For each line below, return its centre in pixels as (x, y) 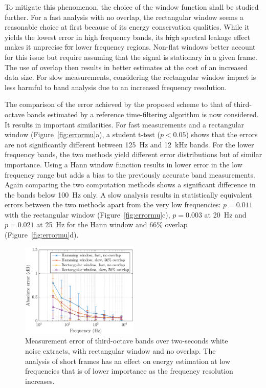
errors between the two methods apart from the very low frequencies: (113, 204)
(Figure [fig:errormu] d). (42, 235)
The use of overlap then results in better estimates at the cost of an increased (126, 67)
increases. (40, 381)
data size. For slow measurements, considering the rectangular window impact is (130, 77)
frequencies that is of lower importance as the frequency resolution (129, 371)
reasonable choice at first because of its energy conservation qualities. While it (127, 27)
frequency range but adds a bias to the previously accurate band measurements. (130, 174)
